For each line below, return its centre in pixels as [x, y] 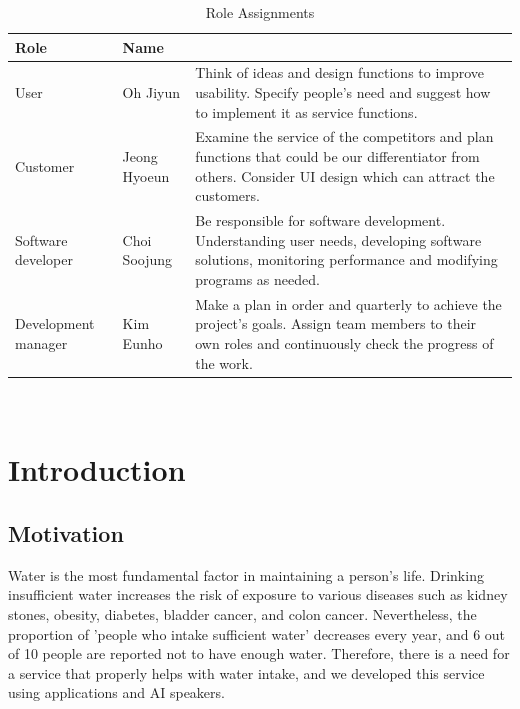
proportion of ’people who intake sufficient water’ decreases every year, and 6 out [257, 633]
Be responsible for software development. [320, 220]
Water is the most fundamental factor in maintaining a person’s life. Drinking [246, 574]
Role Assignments [260, 12]
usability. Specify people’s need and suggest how [343, 92]
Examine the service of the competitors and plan [344, 136]
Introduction [97, 469]
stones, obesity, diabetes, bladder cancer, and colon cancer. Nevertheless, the [242, 613]
